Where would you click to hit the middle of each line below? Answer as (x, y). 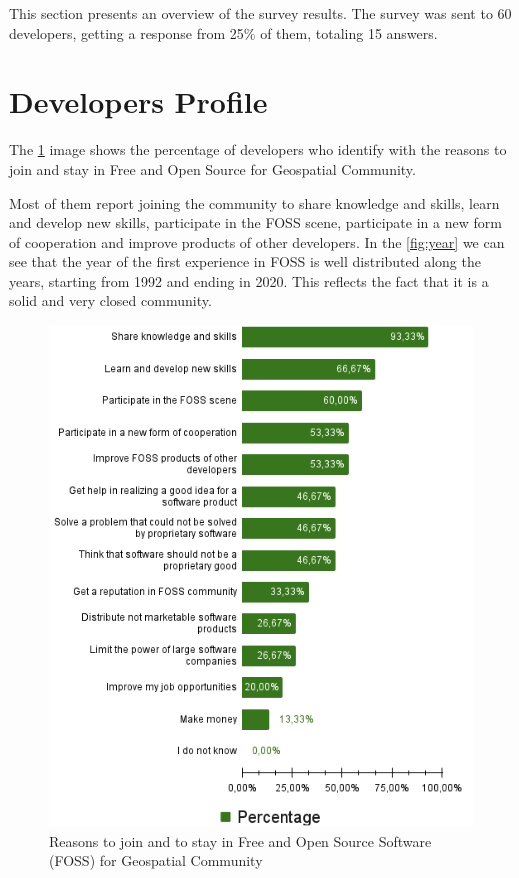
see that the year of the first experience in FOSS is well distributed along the (245, 261)
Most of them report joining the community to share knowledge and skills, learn (254, 202)
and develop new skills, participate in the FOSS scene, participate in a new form (255, 222)
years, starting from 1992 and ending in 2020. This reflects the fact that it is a (249, 280)
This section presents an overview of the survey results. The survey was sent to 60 (260, 13)
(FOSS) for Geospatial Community (156, 860)
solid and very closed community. (110, 300)
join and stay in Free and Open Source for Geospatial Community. (212, 168)
